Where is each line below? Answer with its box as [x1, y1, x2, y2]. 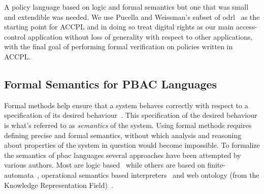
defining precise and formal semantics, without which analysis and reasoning [4, 130, 242, 140]
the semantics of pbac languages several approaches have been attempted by [4, 149, 241, 160]
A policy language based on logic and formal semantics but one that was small [4, 2, 249, 12]
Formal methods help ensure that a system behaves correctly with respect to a [4, 100, 248, 110]
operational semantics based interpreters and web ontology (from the [41, 169, 259, 180]
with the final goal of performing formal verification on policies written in [4, 41, 233, 52]
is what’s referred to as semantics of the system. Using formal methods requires [4, 119, 252, 130]
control [4, 31, 26, 42]
